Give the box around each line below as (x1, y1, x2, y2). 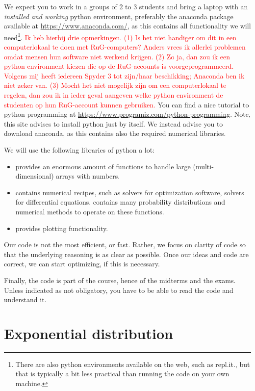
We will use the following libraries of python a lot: (4, 144, 155, 155)
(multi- (193, 161, 214, 171)
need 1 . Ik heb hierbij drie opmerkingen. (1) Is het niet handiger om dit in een (4, 30, 236, 42)
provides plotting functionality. (15, 223, 108, 233)
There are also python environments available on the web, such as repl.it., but (15, 359, 250, 369)
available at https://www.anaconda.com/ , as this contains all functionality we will (4, 21, 251, 31)
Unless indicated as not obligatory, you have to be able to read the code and (4, 285, 233, 295)
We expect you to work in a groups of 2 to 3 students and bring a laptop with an (4, 1, 248, 11)
